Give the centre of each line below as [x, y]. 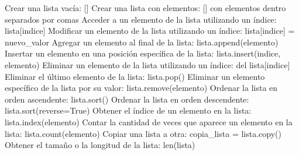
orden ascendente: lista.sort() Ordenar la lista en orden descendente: [127, 99]
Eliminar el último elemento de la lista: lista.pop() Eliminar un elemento [135, 76]
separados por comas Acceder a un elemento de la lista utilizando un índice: [141, 19]
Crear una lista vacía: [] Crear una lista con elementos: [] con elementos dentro [145, 8]
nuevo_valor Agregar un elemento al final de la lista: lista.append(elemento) [142, 42]
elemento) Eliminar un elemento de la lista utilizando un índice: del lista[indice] [147, 64]
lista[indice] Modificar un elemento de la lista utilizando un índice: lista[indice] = [150, 31]
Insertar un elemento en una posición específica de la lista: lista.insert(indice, [143, 53]
